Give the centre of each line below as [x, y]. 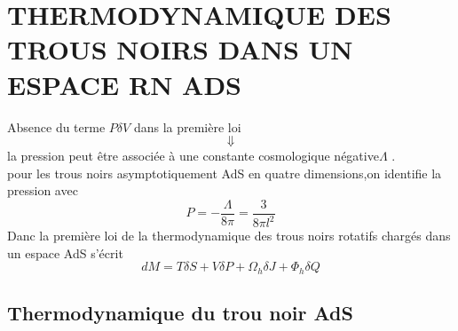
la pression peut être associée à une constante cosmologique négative [193, 156]
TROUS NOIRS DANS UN [180, 49]
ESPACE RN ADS [124, 84]
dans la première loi [187, 126]
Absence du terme [56, 126]
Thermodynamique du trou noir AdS [180, 313]
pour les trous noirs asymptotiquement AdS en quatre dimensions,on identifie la [225, 173]
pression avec [43, 190]
